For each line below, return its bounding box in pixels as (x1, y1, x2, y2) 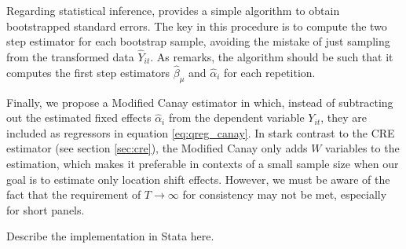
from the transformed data (6, 49, 134, 64)
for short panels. (6, 201, 85, 218)
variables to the (325, 140, 400, 156)
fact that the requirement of (6, 186, 141, 203)
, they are (320, 109, 367, 126)
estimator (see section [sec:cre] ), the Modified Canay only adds (6, 140, 308, 156)
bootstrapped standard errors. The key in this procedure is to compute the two (6, 17, 387, 34)
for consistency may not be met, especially (182, 186, 387, 203)
